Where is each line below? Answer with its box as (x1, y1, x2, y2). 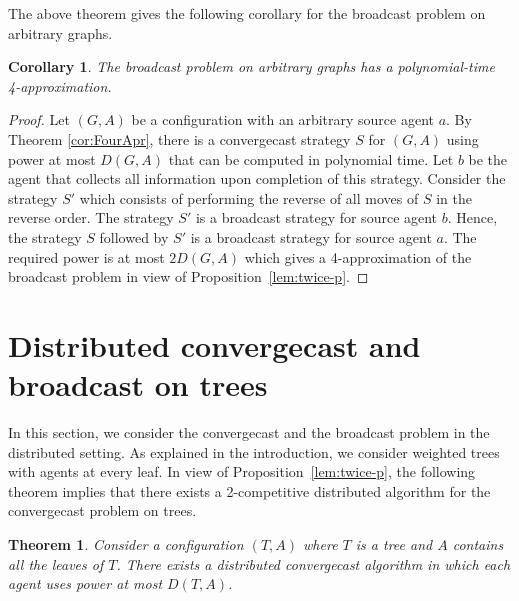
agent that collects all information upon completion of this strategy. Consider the (8, 168, 506, 189)
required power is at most (8, 246, 165, 267)
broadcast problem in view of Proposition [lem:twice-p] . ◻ (8, 266, 369, 287)
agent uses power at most (8, 573, 163, 594)
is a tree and (355, 534, 433, 554)
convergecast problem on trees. (8, 500, 197, 521)
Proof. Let (8, 109, 70, 130)
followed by (99, 226, 169, 247)
